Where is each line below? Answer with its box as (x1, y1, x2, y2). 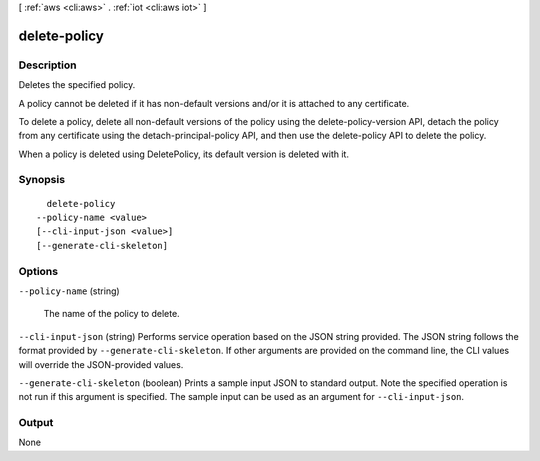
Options (18, 264, 59, 278)
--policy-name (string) (18, 285, 120, 297)
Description (18, 58, 77, 72)
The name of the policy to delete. (43, 308, 180, 320)
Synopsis (18, 173, 65, 187)
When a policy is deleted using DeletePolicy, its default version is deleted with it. (18, 148, 350, 160)
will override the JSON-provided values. (18, 358, 184, 370)
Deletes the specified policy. (18, 79, 136, 91)
